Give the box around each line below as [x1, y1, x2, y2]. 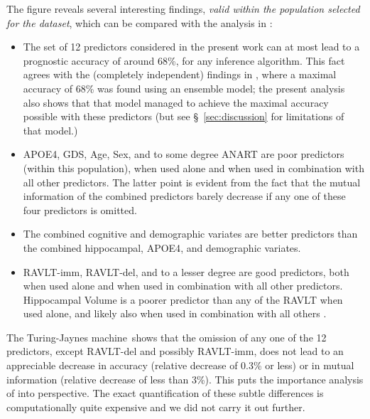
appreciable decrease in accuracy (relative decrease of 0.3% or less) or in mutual [6, 358, 354, 373]
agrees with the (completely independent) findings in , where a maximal [23, 67, 337, 82]
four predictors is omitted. [23, 202, 137, 217]
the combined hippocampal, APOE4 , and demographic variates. [23, 240, 301, 255]
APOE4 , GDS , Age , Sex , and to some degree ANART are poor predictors [23, 147, 344, 161]
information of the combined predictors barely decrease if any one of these [23, 189, 346, 203]
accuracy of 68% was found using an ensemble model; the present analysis [23, 80, 345, 95]
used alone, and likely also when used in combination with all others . [23, 306, 327, 321]
